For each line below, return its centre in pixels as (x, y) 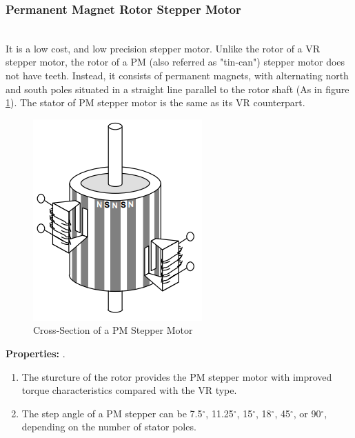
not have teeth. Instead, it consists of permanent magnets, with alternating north (177, 75)
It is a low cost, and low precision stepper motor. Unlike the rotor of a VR (163, 48)
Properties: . (35, 353)
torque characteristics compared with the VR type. (129, 390)
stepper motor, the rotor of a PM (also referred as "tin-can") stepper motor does (175, 62)
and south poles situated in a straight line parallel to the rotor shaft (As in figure (177, 89)
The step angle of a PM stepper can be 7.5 (112, 413)
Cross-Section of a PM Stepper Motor (113, 330)
